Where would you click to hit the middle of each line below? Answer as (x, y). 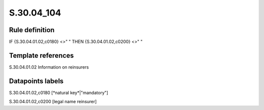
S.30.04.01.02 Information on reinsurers (49, 67)
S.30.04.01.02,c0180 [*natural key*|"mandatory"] (59, 92)
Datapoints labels (36, 81)
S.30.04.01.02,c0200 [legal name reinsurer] (53, 102)
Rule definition (32, 30)
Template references (42, 55)
